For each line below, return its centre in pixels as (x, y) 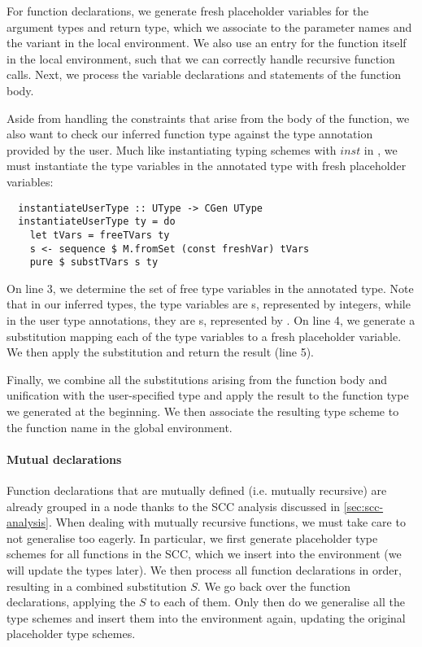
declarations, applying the (71, 602)
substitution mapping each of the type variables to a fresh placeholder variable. (204, 336)
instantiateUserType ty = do (97, 222)
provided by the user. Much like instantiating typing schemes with (172, 149)
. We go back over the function (274, 586)
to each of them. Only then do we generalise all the (277, 602)
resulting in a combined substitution (97, 586)
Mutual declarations (64, 459)
